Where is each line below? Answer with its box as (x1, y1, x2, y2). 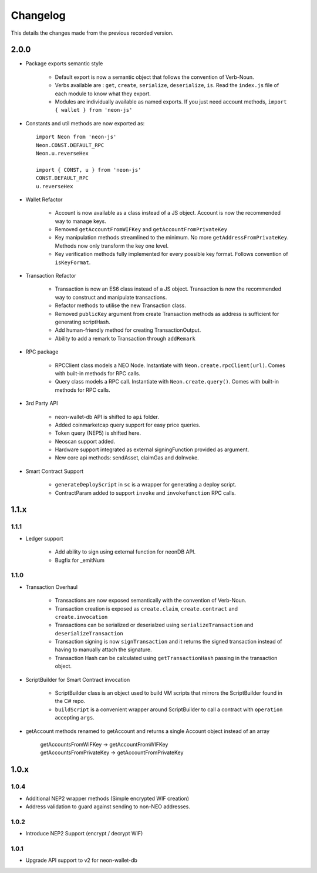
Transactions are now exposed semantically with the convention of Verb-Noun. (55, 597, 247, 604)
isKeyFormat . (55, 259, 91, 266)
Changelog (11, 9, 66, 22)
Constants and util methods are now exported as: (25, 119, 145, 126)
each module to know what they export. (55, 90, 151, 97)
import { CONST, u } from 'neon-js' (36, 166, 141, 173)
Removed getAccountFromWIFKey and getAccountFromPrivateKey (55, 226, 228, 233)
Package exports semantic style (25, 60, 103, 67)
